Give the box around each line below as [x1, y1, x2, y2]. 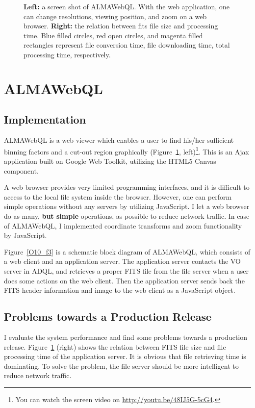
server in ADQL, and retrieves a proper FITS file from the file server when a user [4, 265, 249, 276]
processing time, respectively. [24, 49, 111, 59]
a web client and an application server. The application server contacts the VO [4, 256, 241, 266]
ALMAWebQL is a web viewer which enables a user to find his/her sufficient [4, 135, 234, 145]
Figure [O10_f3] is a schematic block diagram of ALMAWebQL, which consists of [4, 246, 251, 256]
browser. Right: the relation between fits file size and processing [24, 21, 218, 31]
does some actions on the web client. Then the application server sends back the [4, 275, 245, 285]
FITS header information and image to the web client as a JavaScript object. [4, 285, 235, 295]
